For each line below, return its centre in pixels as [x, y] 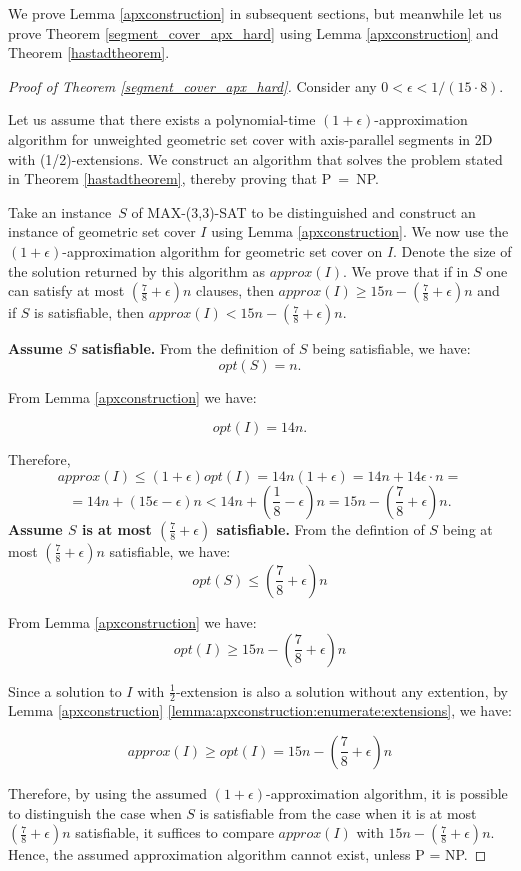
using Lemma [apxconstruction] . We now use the [360, 231]
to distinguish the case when [95, 812]
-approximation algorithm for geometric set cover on [222, 250]
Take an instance [60, 211]
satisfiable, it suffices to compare [174, 832]
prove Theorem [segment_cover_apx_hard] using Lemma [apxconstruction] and [253, 32]
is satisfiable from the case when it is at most [338, 812]
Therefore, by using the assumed [108, 792]
